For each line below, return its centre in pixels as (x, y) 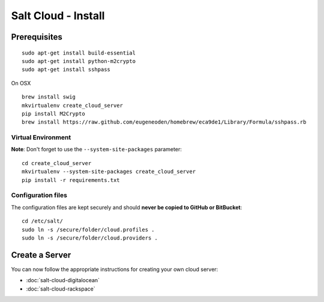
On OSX (21, 83)
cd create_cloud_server (57, 163)
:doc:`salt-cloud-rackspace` (61, 289)
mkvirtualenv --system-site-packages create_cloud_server (109, 172)
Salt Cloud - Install (58, 16)
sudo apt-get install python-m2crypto (79, 61)
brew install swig (49, 97)
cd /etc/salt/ (42, 221)
